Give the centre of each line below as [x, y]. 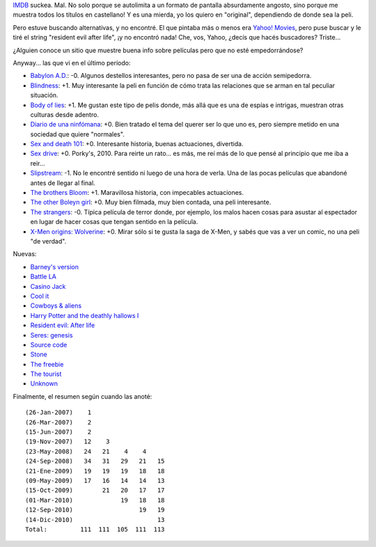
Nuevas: [25, 254]
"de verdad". [48, 241]
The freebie [47, 364]
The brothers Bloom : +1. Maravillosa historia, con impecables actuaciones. [137, 193]
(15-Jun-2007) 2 [58, 432]
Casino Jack [48, 286]
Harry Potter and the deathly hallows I [85, 315]
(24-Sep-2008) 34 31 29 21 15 [95, 461]
